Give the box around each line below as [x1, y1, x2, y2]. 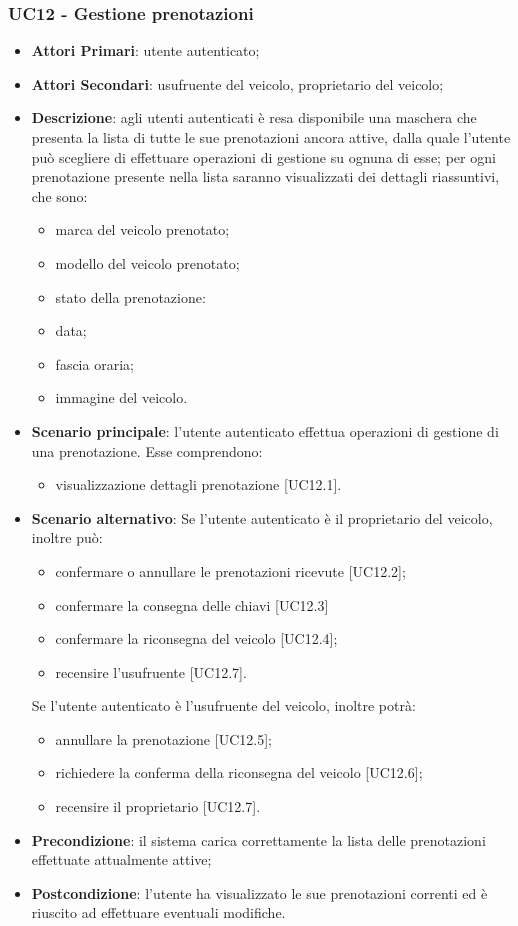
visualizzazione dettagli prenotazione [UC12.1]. [55, 474, 342, 495]
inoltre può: [31, 527, 103, 548]
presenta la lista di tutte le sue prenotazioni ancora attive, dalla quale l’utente [31, 127, 511, 147]
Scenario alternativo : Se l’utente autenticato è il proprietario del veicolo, [31, 507, 493, 528]
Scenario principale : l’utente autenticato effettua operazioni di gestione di [31, 420, 499, 441]
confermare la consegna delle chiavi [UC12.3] [55, 594, 329, 615]
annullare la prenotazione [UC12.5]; [55, 728, 272, 749]
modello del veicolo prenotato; [55, 252, 240, 273]
